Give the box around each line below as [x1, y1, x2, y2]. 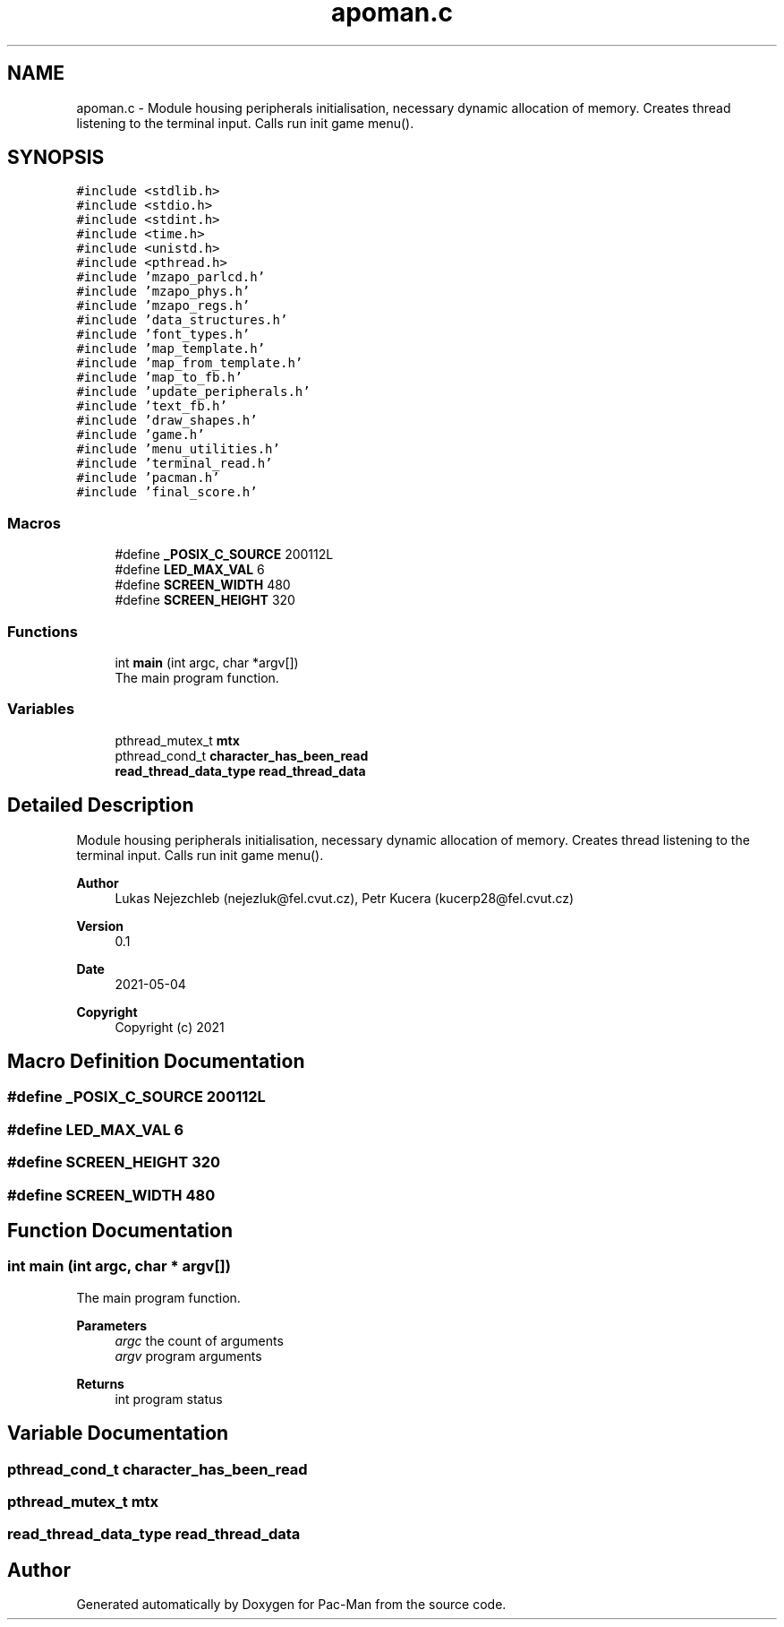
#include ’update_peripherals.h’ [76, 384, 311, 400]
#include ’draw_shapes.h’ [76, 413, 258, 428]
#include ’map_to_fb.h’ [76, 370, 243, 385]
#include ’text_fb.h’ [76, 399, 227, 414]
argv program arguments [115, 1347, 262, 1364]
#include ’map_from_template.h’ [76, 356, 303, 371]
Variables [7, 700, 75, 719]
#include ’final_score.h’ [76, 485, 258, 500]
